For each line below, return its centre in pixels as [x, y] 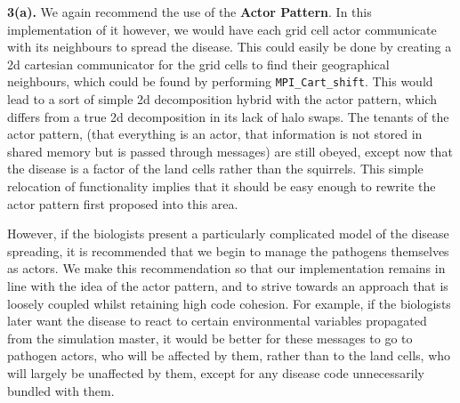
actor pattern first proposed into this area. [123, 203]
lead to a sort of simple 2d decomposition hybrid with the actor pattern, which [222, 99]
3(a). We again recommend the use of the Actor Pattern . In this [190, 12]
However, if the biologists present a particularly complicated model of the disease [228, 234]
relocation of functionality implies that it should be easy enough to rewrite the [222, 186]
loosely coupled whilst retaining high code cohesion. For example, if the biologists [229, 303]
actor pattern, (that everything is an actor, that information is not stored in [215, 134]
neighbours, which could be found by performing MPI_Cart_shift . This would [220, 81]
